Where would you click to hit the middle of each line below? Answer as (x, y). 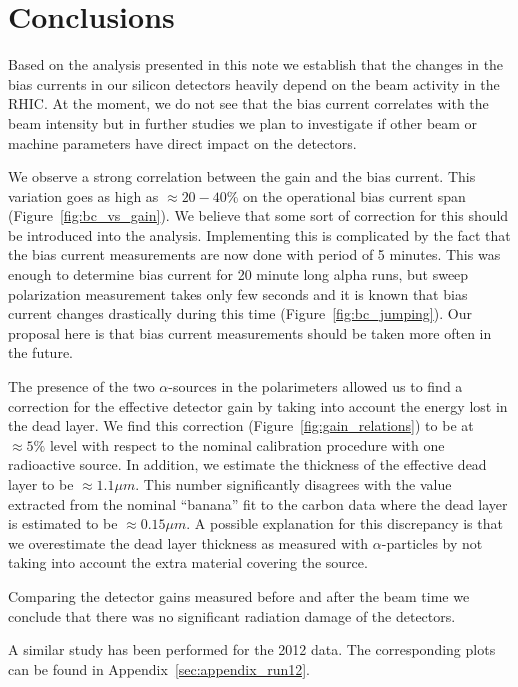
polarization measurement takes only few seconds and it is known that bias (238, 293)
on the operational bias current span (354, 195)
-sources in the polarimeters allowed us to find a (315, 386)
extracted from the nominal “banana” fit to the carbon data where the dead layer (258, 503)
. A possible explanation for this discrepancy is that (344, 523)
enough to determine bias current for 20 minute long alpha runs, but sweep (238, 274)
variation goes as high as (83, 195)
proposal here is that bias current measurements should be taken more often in (250, 332)
